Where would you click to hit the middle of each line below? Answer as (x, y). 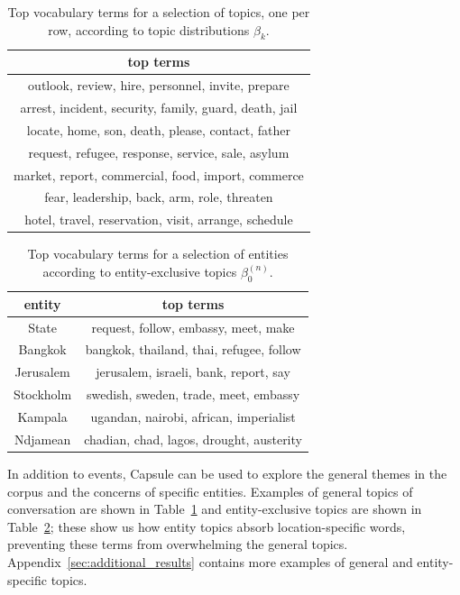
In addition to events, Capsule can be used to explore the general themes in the (227, 473)
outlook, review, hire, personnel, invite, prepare (159, 85)
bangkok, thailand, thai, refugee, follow (193, 349)
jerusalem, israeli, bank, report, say (193, 372)
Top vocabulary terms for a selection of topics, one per (159, 12)
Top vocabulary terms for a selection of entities (158, 254)
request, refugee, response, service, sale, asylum (159, 152)
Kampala (42, 416)
